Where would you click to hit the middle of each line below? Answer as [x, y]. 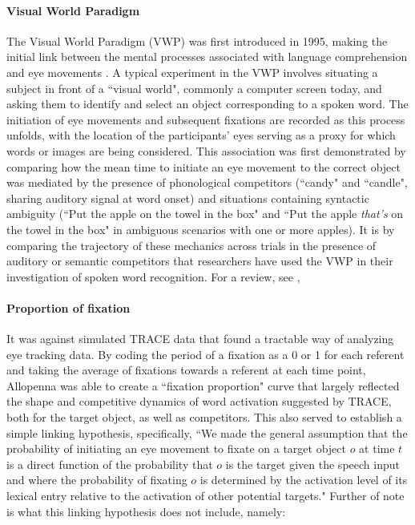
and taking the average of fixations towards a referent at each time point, [186, 370]
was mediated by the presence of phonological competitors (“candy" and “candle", [207, 182]
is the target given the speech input [312, 464]
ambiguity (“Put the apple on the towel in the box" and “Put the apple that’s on [205, 214]
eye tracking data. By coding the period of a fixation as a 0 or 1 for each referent [205, 354]
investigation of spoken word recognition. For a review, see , [153, 276]
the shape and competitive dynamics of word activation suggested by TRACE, [199, 401]
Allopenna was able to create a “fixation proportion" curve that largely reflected [203, 385]
